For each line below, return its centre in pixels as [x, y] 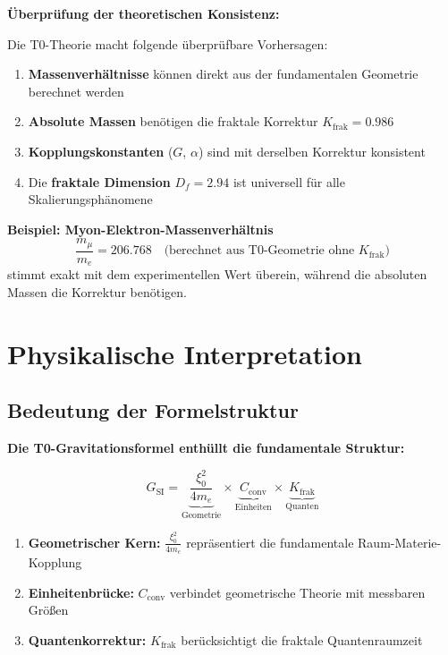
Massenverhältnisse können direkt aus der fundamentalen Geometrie [223, 74]
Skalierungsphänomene [90, 199]
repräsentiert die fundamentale [270, 542]
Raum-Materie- [400, 542]
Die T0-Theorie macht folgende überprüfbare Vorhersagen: [168, 43]
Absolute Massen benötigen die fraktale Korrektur [173, 121]
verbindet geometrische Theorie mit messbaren [297, 592]
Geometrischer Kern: [94, 542]
